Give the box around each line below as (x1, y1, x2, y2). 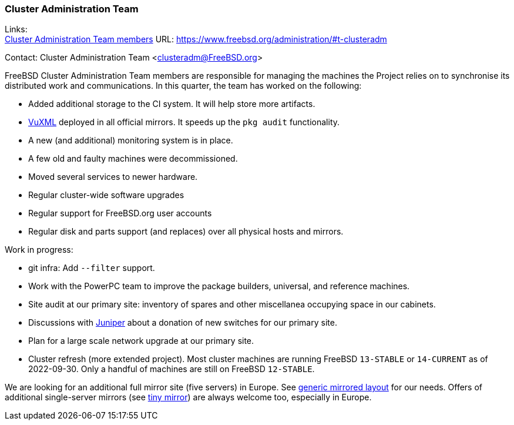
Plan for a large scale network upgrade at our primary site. (28, 336, 254, 346)
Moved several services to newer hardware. (28, 172, 198, 182)
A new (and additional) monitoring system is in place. (28, 135, 233, 146)
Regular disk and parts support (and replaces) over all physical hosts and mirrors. (28, 226, 344, 237)
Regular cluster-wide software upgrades (28, 190, 184, 200)
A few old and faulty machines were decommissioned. (28, 153, 238, 164)
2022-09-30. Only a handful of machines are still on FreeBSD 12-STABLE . (28, 364, 315, 374)
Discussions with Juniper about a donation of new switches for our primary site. (28, 317, 337, 328)
